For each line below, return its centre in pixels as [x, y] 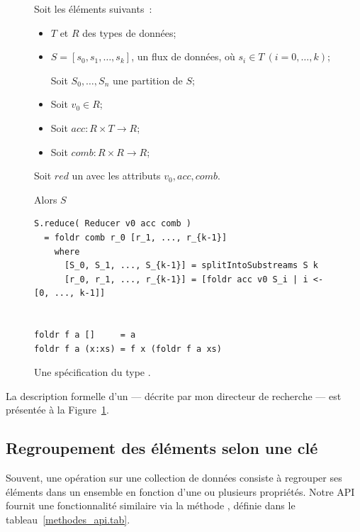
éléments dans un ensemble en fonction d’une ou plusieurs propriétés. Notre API [180, 491]
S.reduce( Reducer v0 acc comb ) [113, 224]
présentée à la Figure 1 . [57, 410]
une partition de [147, 80]
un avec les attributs [116, 176]
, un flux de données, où [183, 56]
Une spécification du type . [92, 372]
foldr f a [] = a [85, 335]
